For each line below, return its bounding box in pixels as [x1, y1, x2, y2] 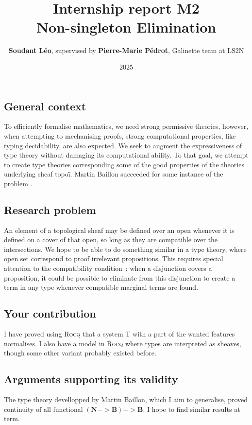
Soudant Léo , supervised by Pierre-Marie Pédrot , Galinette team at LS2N [8, 45, 244, 55]
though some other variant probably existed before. [4, 348, 156, 358]
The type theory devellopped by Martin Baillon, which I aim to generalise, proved [4, 394, 248, 405]
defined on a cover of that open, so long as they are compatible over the [4, 234, 218, 245]
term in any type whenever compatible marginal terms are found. [4, 282, 199, 292]
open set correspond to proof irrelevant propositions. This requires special [4, 253, 223, 264]
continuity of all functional [4, 404, 83, 414]
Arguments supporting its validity [4, 372, 178, 387]
